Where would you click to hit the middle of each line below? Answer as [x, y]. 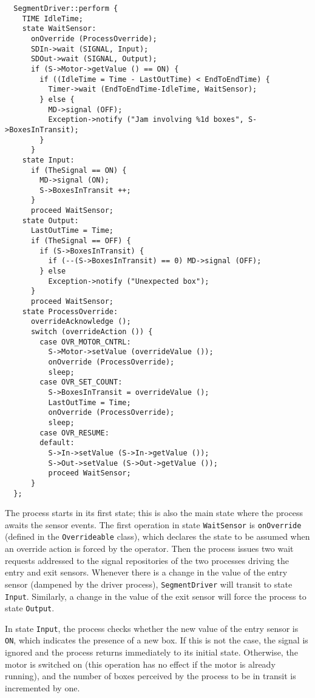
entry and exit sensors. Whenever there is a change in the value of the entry [146, 572]
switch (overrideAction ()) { [92, 332]
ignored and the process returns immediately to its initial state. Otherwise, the [151, 652]
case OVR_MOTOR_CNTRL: [85, 342]
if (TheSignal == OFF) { [81, 241]
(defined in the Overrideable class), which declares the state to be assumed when [157, 536]
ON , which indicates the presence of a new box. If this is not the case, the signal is [157, 640]
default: [57, 443]
